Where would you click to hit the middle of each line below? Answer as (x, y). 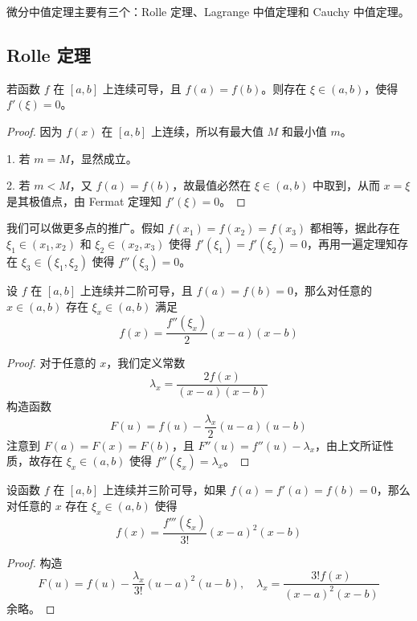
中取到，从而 (346, 185)
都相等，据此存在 (355, 228)
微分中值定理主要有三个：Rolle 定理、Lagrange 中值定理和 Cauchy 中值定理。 (208, 11)
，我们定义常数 (146, 363)
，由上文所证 (349, 445)
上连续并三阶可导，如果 (164, 490)
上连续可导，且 (142, 88)
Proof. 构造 (35, 562)
